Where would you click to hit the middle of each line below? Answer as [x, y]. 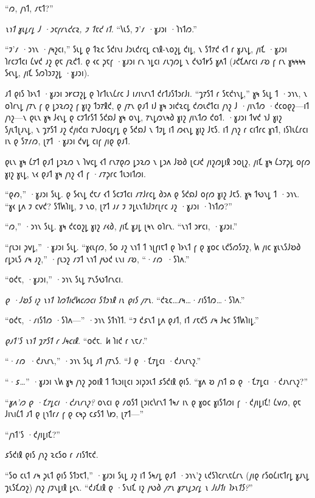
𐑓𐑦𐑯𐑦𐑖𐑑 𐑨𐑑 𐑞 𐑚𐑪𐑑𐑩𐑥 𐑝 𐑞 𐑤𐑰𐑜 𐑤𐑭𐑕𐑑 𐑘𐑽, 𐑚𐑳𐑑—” [74, 414]
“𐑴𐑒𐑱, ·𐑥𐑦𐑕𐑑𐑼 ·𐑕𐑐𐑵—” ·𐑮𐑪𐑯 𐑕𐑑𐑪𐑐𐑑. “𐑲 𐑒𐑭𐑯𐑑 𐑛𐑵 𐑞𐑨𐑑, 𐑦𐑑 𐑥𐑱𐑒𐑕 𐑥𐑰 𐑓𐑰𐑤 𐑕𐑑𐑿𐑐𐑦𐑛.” [132, 320]
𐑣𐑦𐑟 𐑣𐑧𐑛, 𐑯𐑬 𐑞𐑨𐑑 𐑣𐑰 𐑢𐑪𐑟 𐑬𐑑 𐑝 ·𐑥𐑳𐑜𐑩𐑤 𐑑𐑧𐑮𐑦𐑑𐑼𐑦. [75, 173]
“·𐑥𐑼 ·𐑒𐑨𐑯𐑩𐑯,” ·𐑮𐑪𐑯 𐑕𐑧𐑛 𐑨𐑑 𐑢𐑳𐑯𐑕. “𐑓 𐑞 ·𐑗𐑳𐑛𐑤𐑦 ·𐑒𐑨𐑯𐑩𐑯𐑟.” [103, 361]
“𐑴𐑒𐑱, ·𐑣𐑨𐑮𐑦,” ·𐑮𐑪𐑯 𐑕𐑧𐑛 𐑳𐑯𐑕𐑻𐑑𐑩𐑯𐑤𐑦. [64, 279]
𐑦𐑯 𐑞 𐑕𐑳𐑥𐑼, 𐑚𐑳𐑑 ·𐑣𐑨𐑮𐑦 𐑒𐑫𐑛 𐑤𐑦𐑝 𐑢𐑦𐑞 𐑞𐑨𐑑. [68, 141]
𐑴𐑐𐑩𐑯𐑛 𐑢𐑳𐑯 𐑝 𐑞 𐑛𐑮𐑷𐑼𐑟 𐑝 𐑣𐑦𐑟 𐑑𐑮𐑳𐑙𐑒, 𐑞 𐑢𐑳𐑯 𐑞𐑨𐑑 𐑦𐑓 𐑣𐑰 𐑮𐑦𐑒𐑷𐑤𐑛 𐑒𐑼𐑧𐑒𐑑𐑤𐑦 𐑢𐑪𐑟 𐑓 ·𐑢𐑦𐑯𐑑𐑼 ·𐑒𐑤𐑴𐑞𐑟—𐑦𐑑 [157, 105]
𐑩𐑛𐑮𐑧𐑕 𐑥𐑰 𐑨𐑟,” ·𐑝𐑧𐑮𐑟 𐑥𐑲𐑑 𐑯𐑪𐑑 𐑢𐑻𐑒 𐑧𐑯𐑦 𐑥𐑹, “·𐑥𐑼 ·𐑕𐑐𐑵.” [97, 258]
